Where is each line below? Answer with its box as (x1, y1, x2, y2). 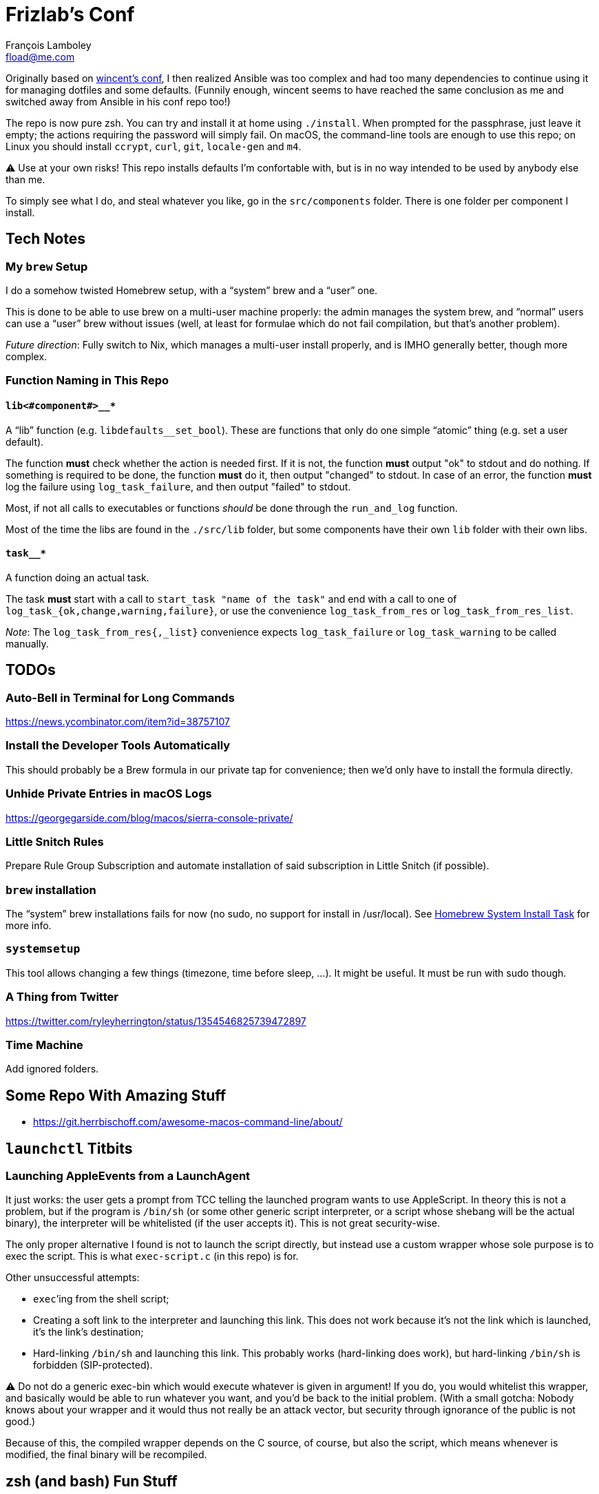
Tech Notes (6, 230, 85, 248)
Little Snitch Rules (6, 834, 104, 849)
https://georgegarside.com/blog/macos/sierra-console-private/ (6, 811, 293, 824)
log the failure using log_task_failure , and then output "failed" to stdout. (6, 480, 351, 492)
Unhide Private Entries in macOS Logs (6, 787, 212, 801)
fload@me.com (6, 50, 75, 63)
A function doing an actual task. (6, 571, 149, 583)
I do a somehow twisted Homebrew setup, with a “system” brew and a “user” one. (6, 284, 378, 296)
